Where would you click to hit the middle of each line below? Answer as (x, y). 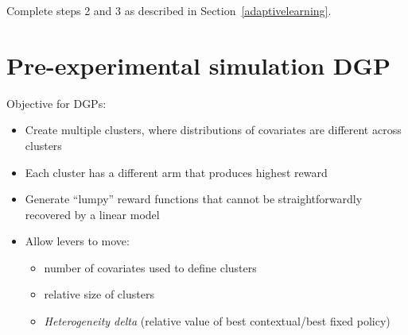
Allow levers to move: (77, 241)
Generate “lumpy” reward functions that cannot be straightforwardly (194, 199)
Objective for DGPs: (56, 103)
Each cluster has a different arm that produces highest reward (176, 172)
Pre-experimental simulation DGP (198, 65)
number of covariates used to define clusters (150, 267)
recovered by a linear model (92, 214)
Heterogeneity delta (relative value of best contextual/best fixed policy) (217, 321)
